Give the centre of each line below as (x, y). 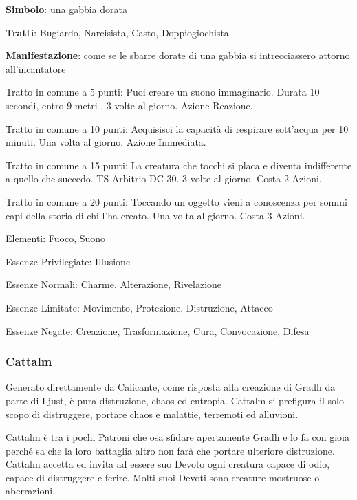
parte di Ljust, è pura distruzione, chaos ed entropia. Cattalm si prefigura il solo (175, 400)
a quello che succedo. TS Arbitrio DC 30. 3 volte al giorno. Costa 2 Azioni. (164, 178)
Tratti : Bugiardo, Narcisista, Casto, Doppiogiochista (117, 32)
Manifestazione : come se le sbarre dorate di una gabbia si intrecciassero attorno (178, 55)
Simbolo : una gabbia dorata (66, 9)
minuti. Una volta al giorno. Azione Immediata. (106, 142)
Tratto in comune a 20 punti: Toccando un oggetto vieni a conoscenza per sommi (176, 201)
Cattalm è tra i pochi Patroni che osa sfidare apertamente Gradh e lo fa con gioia (177, 437)
